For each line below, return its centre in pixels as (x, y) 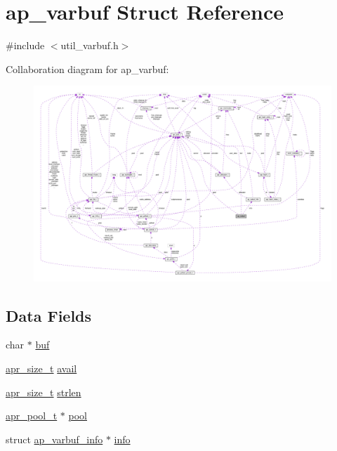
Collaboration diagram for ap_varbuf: (87, 68)
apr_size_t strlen (44, 392)
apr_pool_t (32, 416)
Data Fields (49, 315)
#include (25, 45)
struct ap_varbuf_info (54, 439)
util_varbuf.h (90, 45)
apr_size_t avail (41, 368)
